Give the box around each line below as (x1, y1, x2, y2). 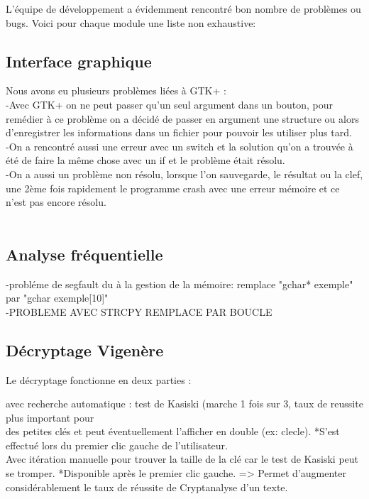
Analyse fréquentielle (6, 243, 163, 265)
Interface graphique (6, 50, 152, 72)
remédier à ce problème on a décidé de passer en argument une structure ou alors (6, 111, 359, 126)
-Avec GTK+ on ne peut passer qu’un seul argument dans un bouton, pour (6, 97, 334, 111)
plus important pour (6, 410, 94, 424)
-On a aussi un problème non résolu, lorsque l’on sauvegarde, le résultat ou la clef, (6, 166, 363, 181)
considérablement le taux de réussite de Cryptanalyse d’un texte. (6, 479, 288, 494)
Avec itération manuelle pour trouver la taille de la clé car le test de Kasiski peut (6, 451, 358, 466)
